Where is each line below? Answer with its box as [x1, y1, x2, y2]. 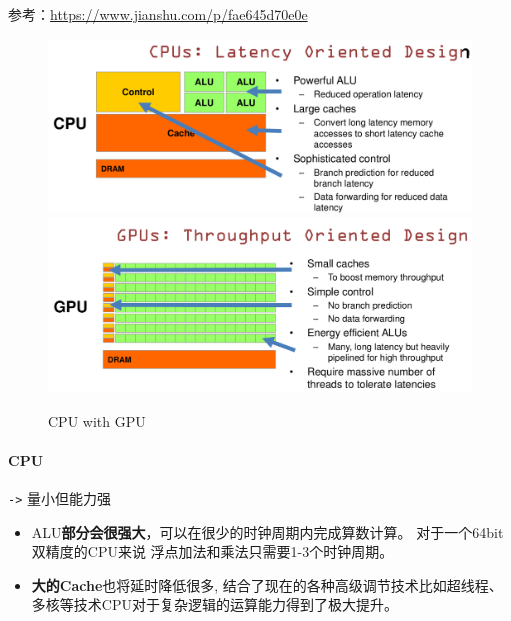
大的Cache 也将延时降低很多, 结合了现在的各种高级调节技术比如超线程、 [31, 574, 503, 595]
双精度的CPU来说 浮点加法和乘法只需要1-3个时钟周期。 [31, 541, 394, 562]
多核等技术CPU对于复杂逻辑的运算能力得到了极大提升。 [31, 594, 398, 615]
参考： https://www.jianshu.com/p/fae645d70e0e [8, 4, 308, 24]
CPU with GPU [48, 410, 146, 431]
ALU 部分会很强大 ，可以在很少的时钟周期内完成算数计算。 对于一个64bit [31, 521, 504, 542]
